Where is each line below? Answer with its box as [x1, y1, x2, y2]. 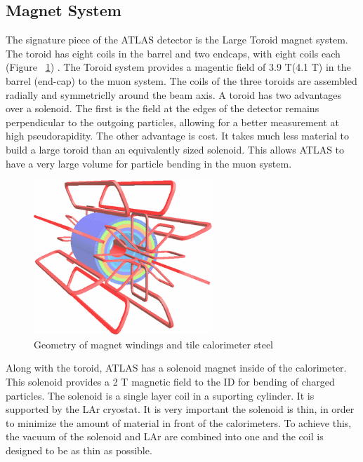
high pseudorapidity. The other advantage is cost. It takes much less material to [6, 128, 349, 143]
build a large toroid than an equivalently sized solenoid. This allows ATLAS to [6, 142, 345, 156]
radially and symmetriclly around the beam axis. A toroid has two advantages [6, 87, 342, 102]
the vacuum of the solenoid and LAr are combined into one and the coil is [6, 429, 324, 444]
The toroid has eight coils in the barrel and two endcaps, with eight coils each [6, 46, 341, 60]
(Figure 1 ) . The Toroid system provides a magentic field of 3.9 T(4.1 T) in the [6, 60, 351, 74]
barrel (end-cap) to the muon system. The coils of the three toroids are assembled [6, 73, 357, 88]
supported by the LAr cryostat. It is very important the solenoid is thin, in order [6, 402, 355, 416]
